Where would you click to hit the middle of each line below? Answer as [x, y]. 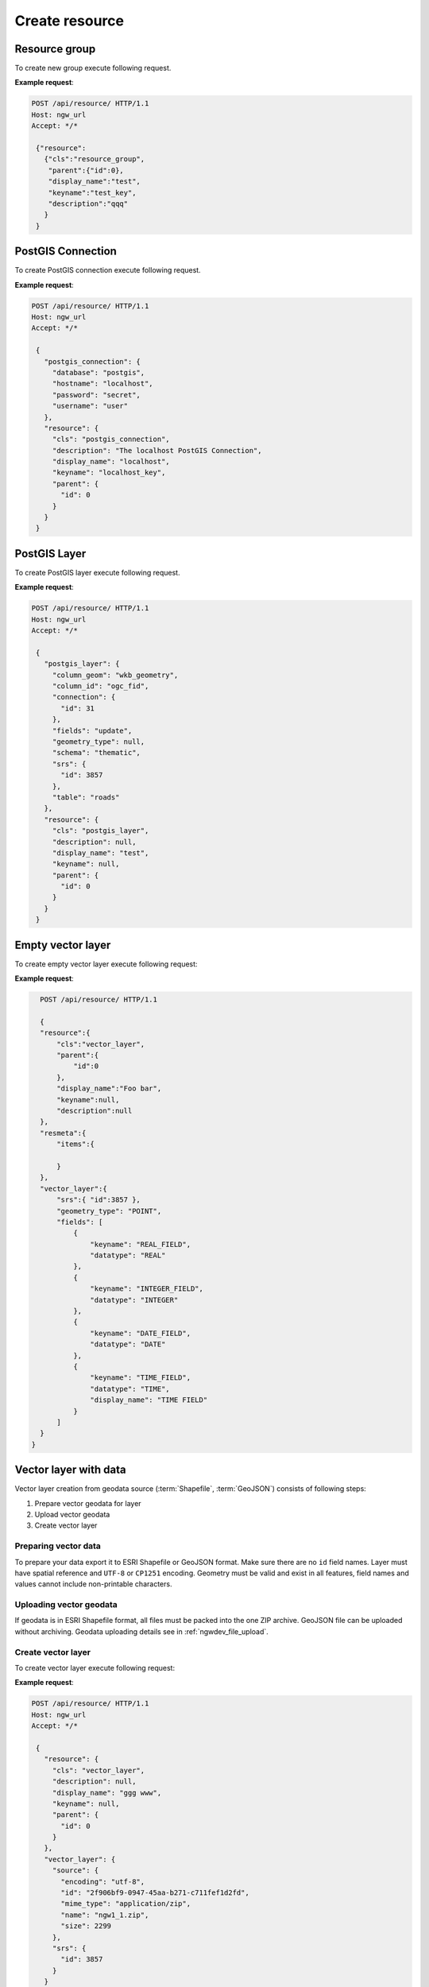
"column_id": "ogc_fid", [100, 686]
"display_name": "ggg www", [107, 1793]
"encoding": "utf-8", [103, 1881]
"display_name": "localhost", [111, 462]
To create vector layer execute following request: [95, 1668]
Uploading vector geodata [66, 1605]
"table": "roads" [86, 797]
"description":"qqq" [88, 203]
